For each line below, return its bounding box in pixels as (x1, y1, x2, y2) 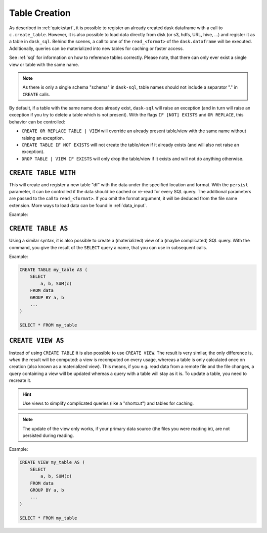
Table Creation (9, 7, 71, 18)
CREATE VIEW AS (9, 337, 64, 345)
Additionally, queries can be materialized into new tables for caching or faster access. (9, 45, 184, 52)
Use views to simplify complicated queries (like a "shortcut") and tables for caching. (22, 400, 194, 406)
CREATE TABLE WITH (9, 168, 76, 177)
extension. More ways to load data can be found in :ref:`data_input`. (9, 202, 147, 208)
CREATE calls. (22, 91, 50, 97)
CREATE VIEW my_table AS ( (19, 460, 85, 465)
